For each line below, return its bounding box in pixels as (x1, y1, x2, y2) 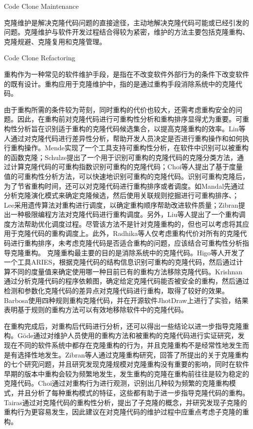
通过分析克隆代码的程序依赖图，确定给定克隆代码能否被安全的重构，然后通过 (4, 276, 249, 286)
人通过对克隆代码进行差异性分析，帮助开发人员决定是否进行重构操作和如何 (4, 133, 242, 143)
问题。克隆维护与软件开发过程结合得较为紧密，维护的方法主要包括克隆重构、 (4, 27, 249, 37)
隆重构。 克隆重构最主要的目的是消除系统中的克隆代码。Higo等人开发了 (17, 247, 245, 257)
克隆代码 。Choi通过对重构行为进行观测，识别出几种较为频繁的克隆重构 (4, 378, 229, 388)
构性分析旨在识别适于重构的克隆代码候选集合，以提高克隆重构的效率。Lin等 (4, 123, 246, 133)
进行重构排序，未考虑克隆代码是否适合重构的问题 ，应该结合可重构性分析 (10, 238, 242, 248)
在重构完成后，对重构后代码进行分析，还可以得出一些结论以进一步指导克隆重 (4, 321, 249, 331)
